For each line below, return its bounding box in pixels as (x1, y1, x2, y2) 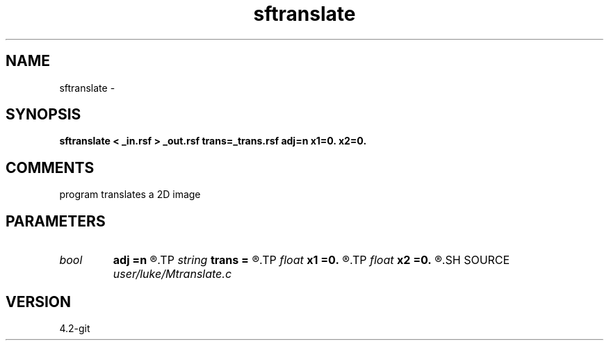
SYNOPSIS (6, 106, 81, 124)
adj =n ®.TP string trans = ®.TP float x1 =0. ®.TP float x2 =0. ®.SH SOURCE (113, 253, 510, 267)
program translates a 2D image (59, 188, 201, 201)
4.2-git (59, 322, 90, 334)
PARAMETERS (6, 212, 106, 230)
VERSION (6, 293, 72, 311)
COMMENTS (6, 158, 95, 176)
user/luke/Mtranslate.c (113, 267, 232, 281)
